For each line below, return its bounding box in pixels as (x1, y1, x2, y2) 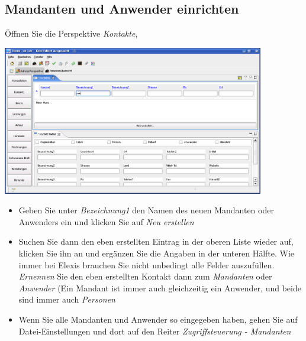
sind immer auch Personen (18, 293, 115, 306)
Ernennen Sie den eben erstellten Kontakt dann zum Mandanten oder (18, 270, 272, 282)
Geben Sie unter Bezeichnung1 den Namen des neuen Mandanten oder (18, 204, 274, 216)
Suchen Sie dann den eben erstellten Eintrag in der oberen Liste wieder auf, (18, 235, 294, 248)
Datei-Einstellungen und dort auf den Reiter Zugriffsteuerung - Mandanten (18, 324, 291, 337)
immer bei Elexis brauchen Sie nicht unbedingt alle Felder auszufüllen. (18, 258, 275, 271)
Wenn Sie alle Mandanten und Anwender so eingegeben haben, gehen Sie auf (18, 313, 298, 325)
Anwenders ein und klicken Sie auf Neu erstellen (18, 215, 194, 228)
